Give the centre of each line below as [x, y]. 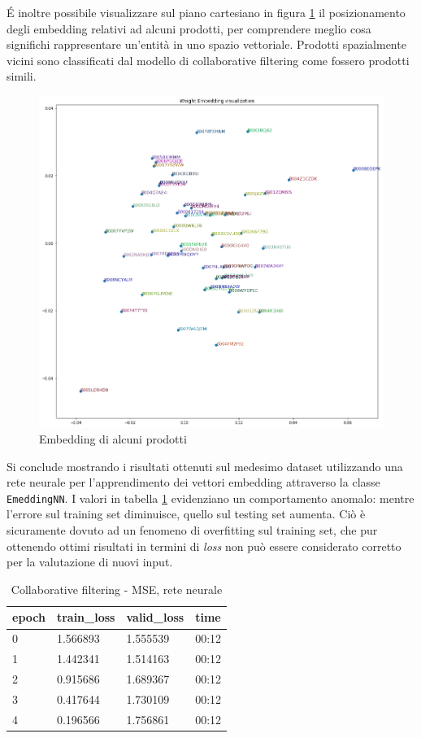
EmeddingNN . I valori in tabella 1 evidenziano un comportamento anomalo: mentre [210, 498]
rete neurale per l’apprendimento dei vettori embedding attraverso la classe [193, 482]
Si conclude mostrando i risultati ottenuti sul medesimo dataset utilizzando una [205, 466]
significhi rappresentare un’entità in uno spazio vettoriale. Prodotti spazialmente [206, 44]
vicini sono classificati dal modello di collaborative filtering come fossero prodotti [208, 60]
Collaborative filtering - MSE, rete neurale [117, 589]
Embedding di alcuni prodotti [113, 439]
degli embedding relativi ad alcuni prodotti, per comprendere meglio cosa [189, 28]
